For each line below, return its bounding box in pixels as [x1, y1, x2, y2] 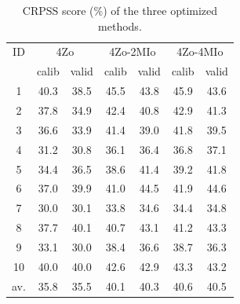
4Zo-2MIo [109, 43, 156, 60]
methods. [98, 17, 142, 34]
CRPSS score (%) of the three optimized [22, 2, 218, 18]
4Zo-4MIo [176, 43, 224, 60]
